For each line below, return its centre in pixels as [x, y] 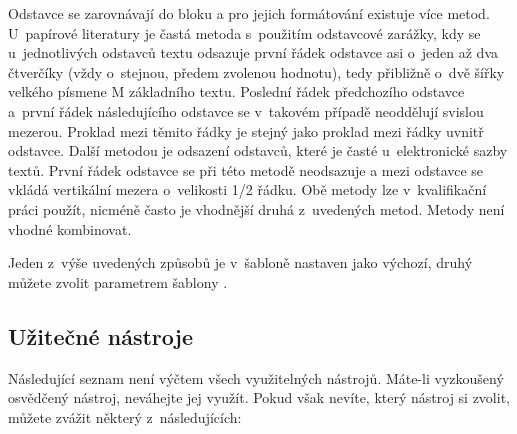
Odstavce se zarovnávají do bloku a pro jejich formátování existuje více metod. [249, 13]
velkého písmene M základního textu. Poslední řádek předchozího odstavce [236, 91]
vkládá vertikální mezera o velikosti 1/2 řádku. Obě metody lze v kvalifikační [247, 189]
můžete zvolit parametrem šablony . [118, 281]
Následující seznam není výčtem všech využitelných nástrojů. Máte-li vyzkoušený [256, 377]
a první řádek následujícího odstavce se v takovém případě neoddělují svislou [246, 110]
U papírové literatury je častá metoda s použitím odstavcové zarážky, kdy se [244, 32]
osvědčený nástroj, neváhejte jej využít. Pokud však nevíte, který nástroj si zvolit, [259, 397]
